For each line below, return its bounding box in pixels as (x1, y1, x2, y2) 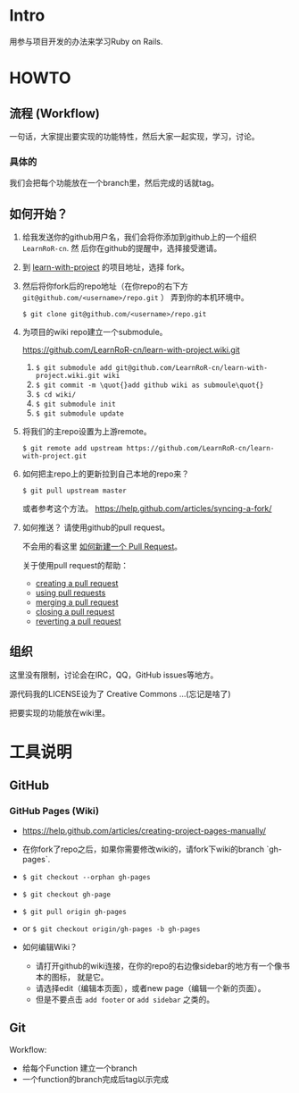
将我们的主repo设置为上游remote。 (21, 426, 152, 437)
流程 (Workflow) (9, 105, 100, 121)
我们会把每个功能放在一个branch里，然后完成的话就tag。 (9, 178, 220, 189)
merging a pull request (35, 597, 119, 608)
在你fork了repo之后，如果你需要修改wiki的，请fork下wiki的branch (21, 844, 265, 854)
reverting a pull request (35, 616, 122, 626)
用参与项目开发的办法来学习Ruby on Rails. (9, 36, 163, 46)
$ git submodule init (35, 399, 116, 409)
